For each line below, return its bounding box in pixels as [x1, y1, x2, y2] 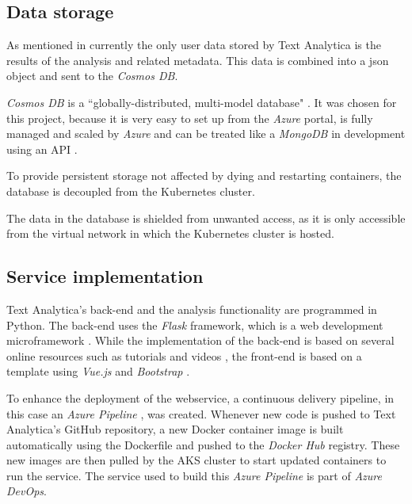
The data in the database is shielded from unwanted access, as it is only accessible [6, 209, 406, 226]
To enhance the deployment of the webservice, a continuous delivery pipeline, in [6, 389, 395, 406]
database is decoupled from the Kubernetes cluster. [6, 182, 255, 199]
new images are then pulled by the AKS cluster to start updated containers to [6, 452, 387, 468]
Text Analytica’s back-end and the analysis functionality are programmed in [6, 300, 377, 317]
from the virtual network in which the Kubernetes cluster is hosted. [6, 225, 334, 242]
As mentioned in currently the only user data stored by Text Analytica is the [6, 36, 381, 53]
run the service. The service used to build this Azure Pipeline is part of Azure [6, 467, 382, 483]
